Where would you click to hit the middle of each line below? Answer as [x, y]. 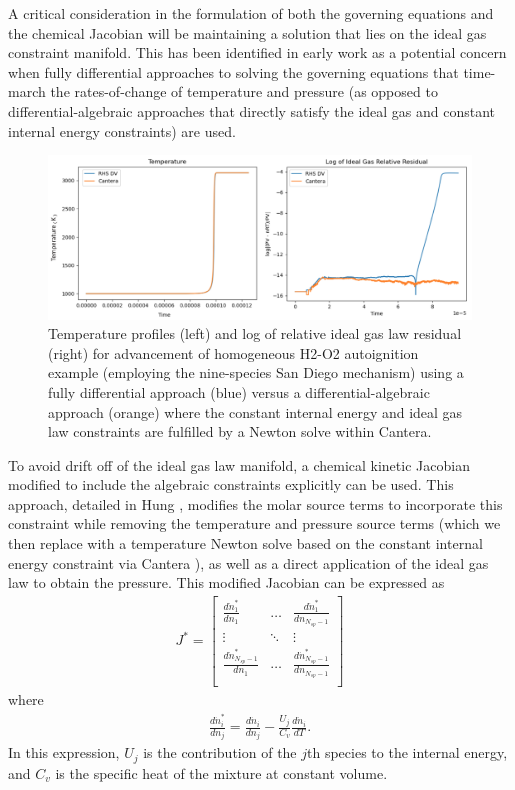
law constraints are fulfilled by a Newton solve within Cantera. [240, 431]
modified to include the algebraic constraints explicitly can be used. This [231, 484]
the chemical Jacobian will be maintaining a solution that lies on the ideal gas [247, 32]
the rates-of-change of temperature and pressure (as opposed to [244, 91]
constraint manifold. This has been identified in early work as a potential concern [257, 52]
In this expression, [64, 752]
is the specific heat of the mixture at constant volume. [221, 772]
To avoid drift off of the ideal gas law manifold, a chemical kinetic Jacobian [239, 464]
